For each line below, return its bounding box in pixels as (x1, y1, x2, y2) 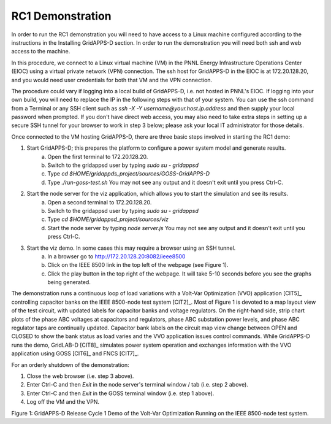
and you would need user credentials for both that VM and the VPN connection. (11, 76, 213, 83)
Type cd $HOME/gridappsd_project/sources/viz (47, 215, 169, 223)
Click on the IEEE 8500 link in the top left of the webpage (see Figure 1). (47, 261, 229, 269)
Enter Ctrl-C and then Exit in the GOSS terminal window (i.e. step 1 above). (26, 390, 215, 397)
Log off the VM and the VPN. (26, 398, 99, 406)
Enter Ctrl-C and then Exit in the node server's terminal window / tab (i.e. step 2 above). (26, 381, 248, 388)
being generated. (47, 279, 91, 286)
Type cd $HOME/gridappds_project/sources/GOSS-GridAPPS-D (47, 170, 210, 177)
